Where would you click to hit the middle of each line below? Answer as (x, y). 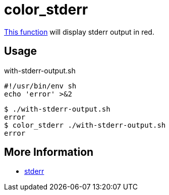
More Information (49, 152)
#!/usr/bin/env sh (40, 86)
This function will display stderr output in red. (79, 32)
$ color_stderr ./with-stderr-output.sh (85, 125)
